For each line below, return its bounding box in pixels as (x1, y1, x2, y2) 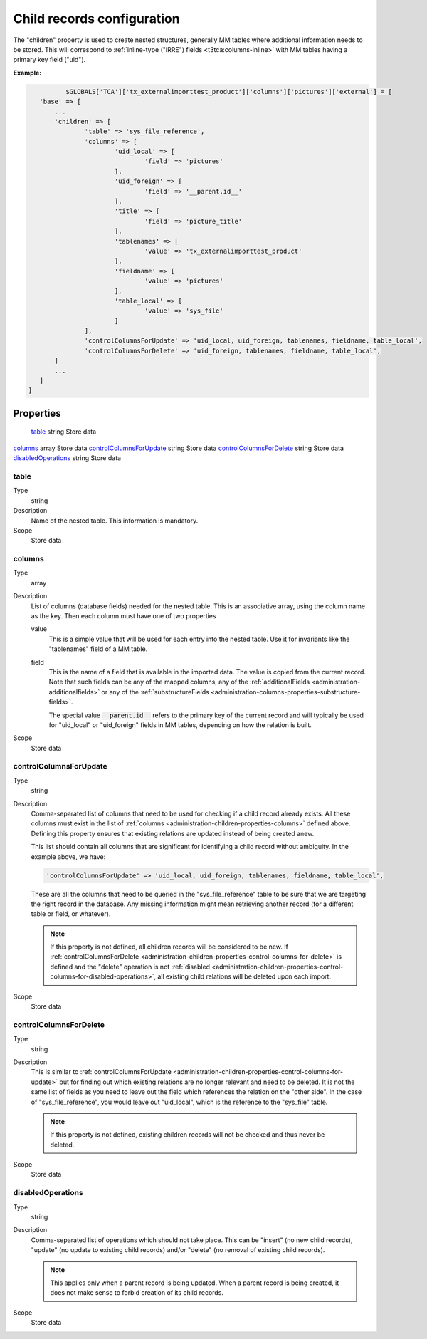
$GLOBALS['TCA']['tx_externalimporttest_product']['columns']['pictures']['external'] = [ (65, 88, 393, 95)
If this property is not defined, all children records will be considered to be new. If (50, 942, 288, 951)
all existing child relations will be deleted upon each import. (157, 972, 331, 981)
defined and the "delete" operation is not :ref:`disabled (50, 962, 210, 971)
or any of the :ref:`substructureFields (101, 687, 209, 696)
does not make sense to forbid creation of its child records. (50, 1288, 224, 1297)
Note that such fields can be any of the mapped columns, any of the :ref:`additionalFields (48, 677, 310, 687)
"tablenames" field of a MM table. (48, 645, 148, 653)
